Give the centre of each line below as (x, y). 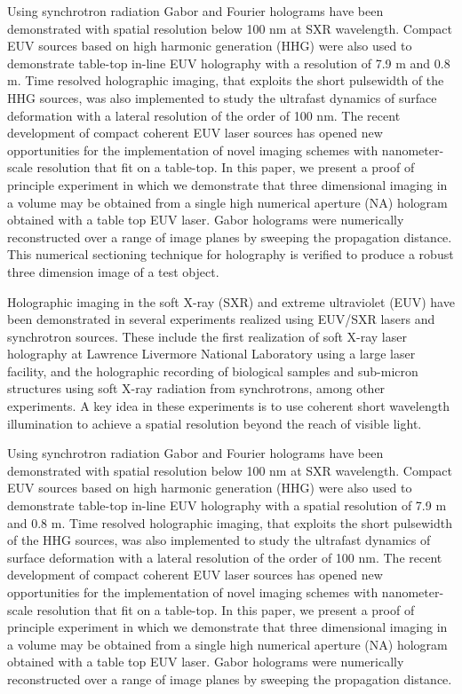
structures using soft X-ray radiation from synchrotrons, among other (196, 388)
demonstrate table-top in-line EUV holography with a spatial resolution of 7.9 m (227, 505)
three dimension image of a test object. (113, 271)
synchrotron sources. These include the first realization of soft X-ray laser (207, 336)
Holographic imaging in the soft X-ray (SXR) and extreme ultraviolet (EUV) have (231, 301)
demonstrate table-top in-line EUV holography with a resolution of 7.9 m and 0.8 (229, 63)
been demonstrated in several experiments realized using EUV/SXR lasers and (221, 319)
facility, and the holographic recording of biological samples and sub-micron (213, 371)
